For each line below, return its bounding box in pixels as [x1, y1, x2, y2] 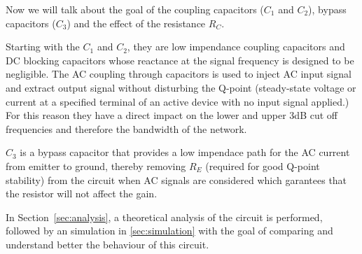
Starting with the [6, 39, 80, 54]
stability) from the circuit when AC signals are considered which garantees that [6, 172, 347, 187]
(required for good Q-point [205, 158, 320, 173]
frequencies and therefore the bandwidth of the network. [6, 121, 247, 136]
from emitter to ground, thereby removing [6, 158, 186, 173]
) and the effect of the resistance [67, 15, 206, 30]
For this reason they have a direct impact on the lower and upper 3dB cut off [6, 108, 337, 122]
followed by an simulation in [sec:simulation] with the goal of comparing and [6, 223, 333, 238]
